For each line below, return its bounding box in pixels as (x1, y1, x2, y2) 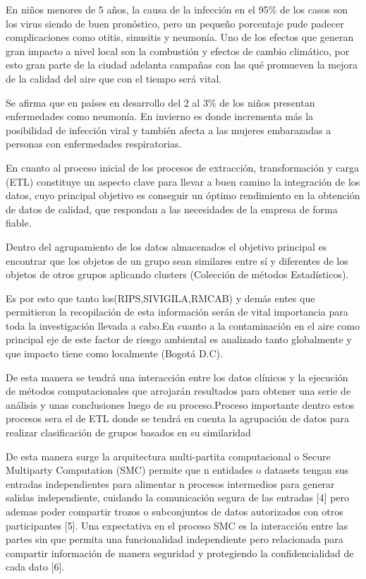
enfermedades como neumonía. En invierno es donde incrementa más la (6, 109, 314, 124)
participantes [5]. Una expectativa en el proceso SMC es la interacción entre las (6, 518, 348, 532)
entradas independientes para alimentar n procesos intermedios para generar (6, 476, 335, 491)
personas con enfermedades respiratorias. (6, 136, 182, 151)
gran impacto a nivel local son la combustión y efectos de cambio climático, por (6, 43, 350, 58)
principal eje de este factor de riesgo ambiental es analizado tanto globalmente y (6, 332, 352, 347)
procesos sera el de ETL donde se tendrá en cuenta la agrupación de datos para (6, 411, 350, 426)
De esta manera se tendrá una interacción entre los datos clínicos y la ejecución (6, 369, 348, 384)
